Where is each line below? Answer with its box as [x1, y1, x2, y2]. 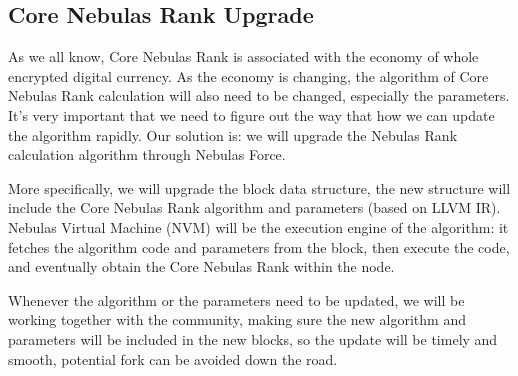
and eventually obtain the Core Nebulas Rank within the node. [8, 256, 395, 277]
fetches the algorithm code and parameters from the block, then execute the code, [8, 236, 510, 257]
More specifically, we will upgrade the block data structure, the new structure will [8, 177, 511, 198]
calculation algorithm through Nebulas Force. [8, 144, 286, 165]
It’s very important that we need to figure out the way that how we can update [8, 104, 495, 125]
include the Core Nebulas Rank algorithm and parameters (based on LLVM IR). [8, 197, 501, 218]
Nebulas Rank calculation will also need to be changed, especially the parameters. [8, 85, 510, 106]
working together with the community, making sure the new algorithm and [8, 309, 466, 330]
